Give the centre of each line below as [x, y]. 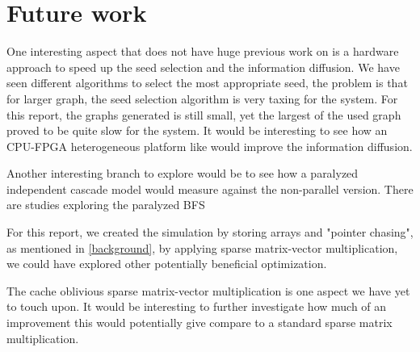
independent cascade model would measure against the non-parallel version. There [210, 189]
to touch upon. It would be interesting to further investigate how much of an [197, 306]
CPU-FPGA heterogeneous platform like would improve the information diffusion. [210, 146]
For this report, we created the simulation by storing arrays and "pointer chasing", [210, 232]
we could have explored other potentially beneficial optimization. [167, 264]
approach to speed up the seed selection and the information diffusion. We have [203, 67]
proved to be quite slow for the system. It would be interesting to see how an [197, 130]
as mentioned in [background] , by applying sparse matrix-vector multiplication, [202, 247]
